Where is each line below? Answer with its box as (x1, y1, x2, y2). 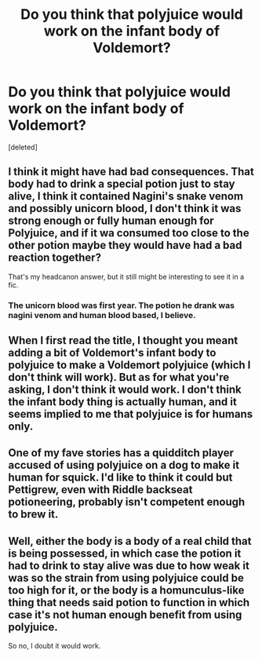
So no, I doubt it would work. (8, 642, 101, 651)
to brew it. (8, 508, 59, 521)
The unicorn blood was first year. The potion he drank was (8, 300, 235, 311)
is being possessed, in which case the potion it (8, 547, 242, 560)
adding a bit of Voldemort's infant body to (8, 346, 217, 360)
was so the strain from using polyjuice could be (8, 571, 245, 584)
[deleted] (8, 142, 38, 152)
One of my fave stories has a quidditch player (8, 446, 234, 460)
